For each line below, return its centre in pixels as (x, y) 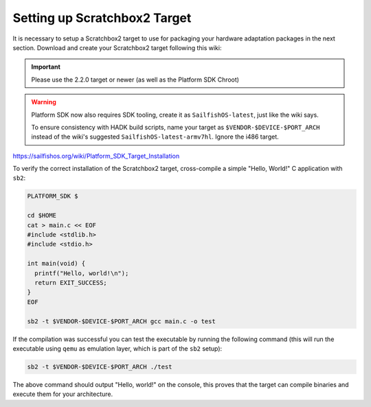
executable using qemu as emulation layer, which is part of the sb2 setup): (117, 348)
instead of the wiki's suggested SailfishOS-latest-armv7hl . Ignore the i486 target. (155, 137)
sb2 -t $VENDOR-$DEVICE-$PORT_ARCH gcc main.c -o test (121, 321)
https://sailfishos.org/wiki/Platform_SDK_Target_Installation (96, 156)
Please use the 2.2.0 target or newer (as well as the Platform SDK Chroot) (135, 80)
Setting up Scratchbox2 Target (102, 18)
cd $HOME (42, 216)
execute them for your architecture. (63, 394)
